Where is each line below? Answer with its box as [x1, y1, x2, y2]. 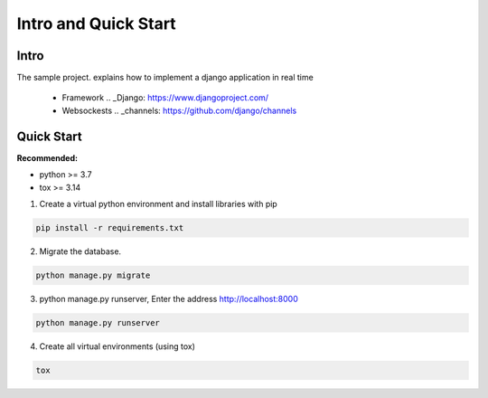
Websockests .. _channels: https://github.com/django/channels [61, 105, 297, 116]
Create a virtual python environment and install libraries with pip [39, 198, 277, 209]
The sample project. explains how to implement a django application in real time [16, 72, 314, 83]
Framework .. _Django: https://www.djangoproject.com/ [61, 92, 269, 103]
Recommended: [16, 152, 79, 163]
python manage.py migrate [35, 270, 151, 280]
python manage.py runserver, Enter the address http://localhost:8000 [39, 293, 298, 304]
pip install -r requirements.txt [35, 223, 184, 232]
